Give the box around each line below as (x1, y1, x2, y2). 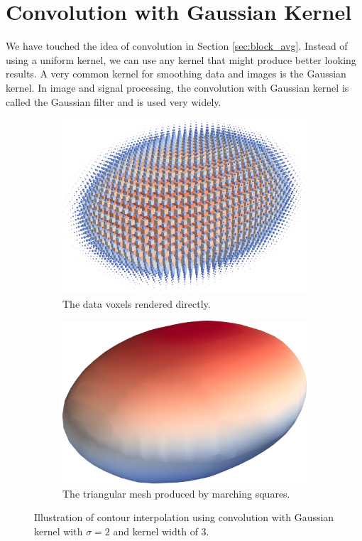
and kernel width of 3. (113, 524, 209, 539)
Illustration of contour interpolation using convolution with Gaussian (34, 510, 334, 525)
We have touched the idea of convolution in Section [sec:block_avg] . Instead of (6, 38, 348, 53)
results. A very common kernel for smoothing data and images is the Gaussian (6, 66, 346, 81)
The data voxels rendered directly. (62, 296, 211, 311)
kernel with (34, 524, 83, 539)
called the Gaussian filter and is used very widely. (6, 94, 221, 109)
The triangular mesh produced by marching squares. (62, 486, 290, 500)
